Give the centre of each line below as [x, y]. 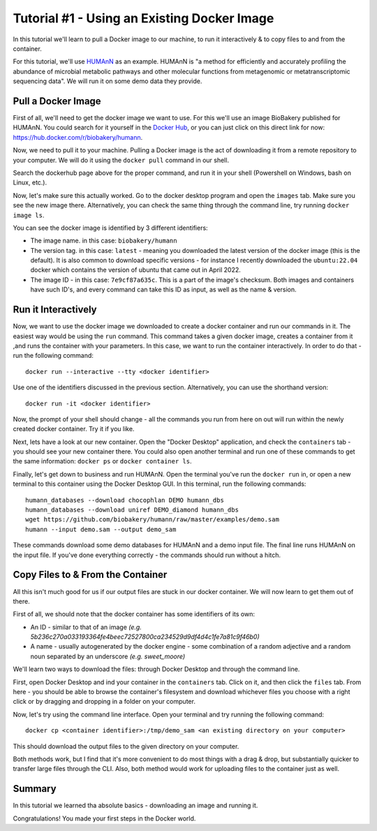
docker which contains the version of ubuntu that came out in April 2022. [135, 270]
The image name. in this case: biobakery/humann [104, 240]
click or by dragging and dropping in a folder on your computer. [104, 702]
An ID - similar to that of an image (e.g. [86, 627]
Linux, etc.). [30, 182]
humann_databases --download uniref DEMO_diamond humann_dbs [132, 510]
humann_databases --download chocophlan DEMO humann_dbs [125, 500]
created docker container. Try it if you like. [74, 429]
